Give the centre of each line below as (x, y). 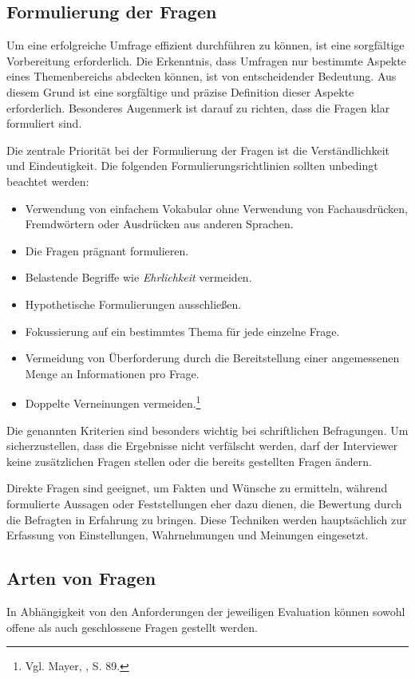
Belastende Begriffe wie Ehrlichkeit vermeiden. (138, 277)
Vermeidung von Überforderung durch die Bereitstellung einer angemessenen (212, 358)
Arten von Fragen (81, 578)
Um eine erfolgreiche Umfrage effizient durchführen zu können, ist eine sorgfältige (206, 45)
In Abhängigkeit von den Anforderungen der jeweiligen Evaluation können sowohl (206, 611)
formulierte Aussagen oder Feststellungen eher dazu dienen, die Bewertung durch (204, 503)
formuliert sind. (44, 123)
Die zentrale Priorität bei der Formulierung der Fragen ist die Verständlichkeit (198, 150)
